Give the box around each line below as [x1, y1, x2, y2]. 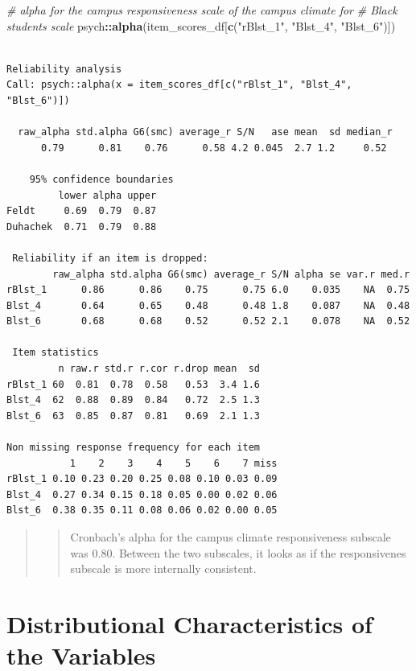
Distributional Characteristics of [6, 607, 373, 640]
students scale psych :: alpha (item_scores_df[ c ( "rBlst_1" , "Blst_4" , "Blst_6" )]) [6, 17, 396, 34]
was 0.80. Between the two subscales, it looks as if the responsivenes [70, 544, 406, 561]
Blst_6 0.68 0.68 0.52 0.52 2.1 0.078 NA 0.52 [6, 315, 410, 327]
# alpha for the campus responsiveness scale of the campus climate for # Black [6, 2, 397, 18]
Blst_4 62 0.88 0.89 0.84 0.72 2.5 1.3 [6, 394, 260, 406]
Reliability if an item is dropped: [12, 252, 208, 264]
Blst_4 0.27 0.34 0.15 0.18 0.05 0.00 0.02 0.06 [6, 488, 278, 500]
